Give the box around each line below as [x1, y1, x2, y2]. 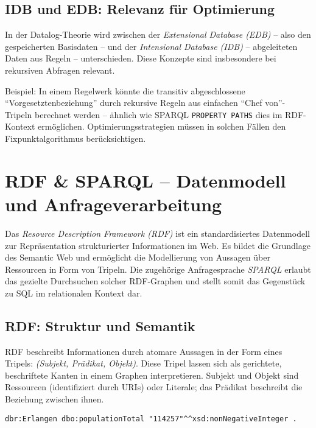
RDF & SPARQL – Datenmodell [5, 167, 286, 192]
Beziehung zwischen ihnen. [5, 393, 104, 405]
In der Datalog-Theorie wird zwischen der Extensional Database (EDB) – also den [5, 28, 311, 41]
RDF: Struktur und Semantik [5, 316, 195, 335]
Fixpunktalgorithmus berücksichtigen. [5, 132, 146, 145]
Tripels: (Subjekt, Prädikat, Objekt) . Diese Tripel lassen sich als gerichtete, [5, 357, 282, 370]
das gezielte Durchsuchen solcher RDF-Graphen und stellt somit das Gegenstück [5, 275, 306, 287]
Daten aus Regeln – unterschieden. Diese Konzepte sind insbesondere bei [5, 52, 276, 65]
